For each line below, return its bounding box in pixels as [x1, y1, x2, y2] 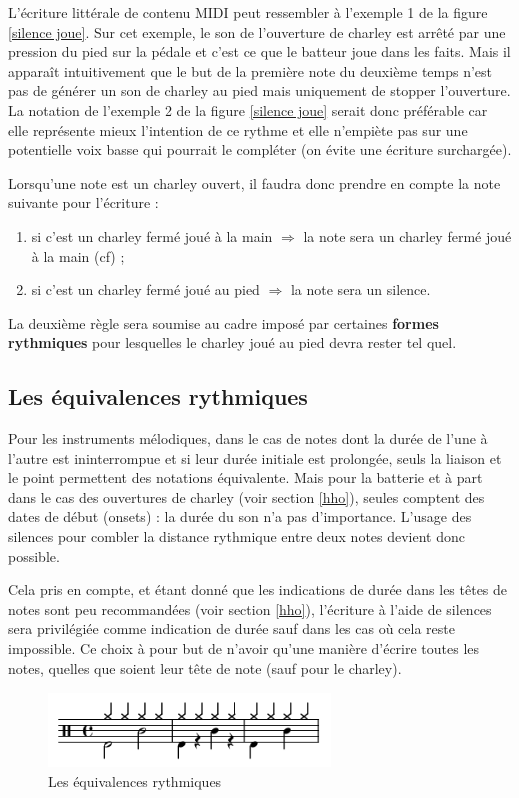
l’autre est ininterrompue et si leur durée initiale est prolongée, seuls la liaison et [8, 447, 502, 468]
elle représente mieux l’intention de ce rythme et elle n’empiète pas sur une [8, 119, 468, 140]
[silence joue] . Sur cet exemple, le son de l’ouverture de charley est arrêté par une [8, 21, 506, 42]
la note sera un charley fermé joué [303, 225, 512, 246]
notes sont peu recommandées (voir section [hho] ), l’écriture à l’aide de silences [8, 598, 492, 619]
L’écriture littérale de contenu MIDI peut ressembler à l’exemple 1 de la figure [8, 2, 488, 22]
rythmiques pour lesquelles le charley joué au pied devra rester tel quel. [8, 332, 457, 353]
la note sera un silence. [290, 279, 431, 300]
